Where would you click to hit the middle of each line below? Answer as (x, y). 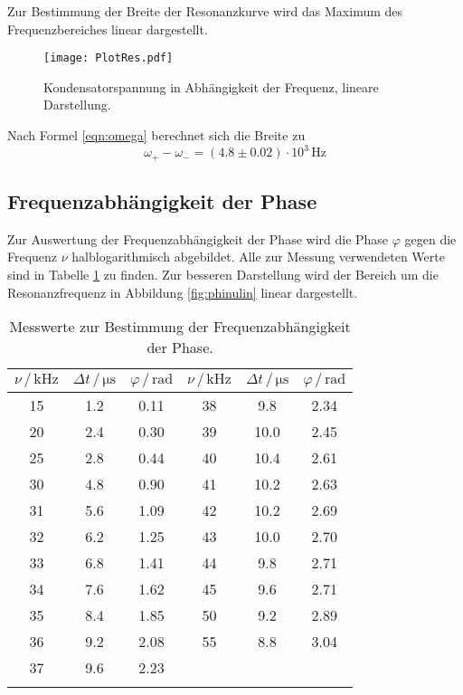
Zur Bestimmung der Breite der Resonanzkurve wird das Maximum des (205, 11)
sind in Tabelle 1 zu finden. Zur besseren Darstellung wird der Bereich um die (223, 274)
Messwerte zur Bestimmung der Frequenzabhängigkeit (180, 327)
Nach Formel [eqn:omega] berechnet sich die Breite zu (156, 135)
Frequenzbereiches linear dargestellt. (108, 29)
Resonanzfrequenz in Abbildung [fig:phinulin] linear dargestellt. (183, 292)
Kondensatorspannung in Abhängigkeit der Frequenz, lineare (211, 86)
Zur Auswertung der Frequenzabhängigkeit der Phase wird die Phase (198, 238)
